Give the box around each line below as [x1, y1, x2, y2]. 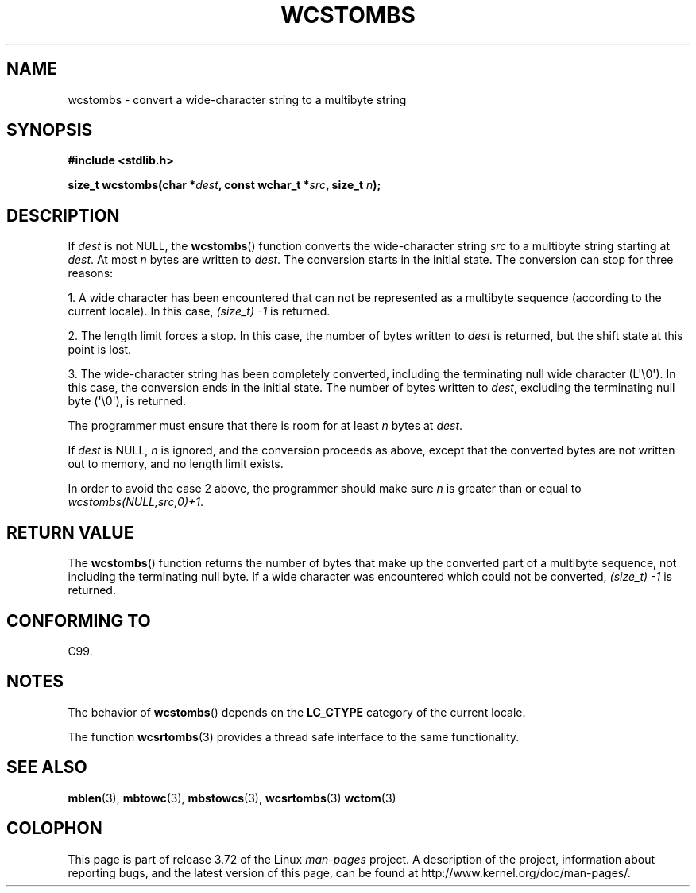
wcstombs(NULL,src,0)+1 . [68, 495, 204, 509]
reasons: [68, 266, 114, 280]
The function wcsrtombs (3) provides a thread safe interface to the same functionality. [68, 729, 520, 744]
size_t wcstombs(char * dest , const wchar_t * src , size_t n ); [68, 178, 381, 192]
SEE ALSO [6, 757, 87, 778]
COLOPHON [6, 818, 102, 839]
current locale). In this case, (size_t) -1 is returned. [68, 304, 331, 319]
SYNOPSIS [6, 120, 93, 141]
